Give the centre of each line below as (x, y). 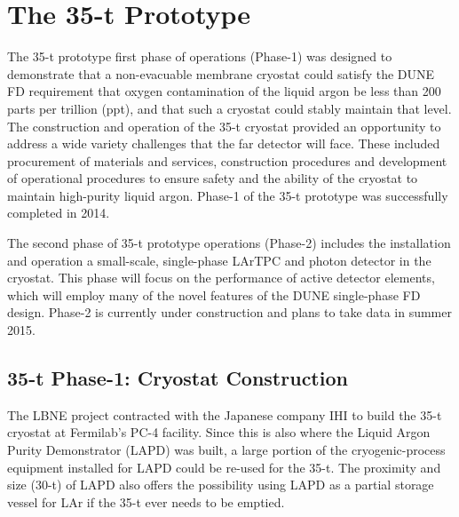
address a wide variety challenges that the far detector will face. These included (224, 143)
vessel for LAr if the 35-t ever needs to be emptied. (146, 501)
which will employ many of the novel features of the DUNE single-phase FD (214, 294)
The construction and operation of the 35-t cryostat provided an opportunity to (224, 126)
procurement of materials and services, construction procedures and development (227, 160)
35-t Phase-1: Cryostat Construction (178, 378)
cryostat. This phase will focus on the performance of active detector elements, (221, 278)
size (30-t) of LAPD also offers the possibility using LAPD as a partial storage (221, 485)
